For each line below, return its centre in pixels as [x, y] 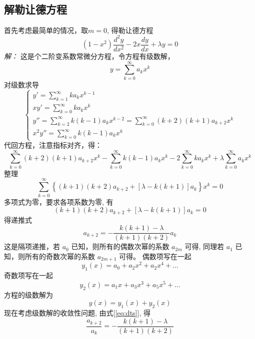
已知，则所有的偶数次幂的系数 [120, 246]
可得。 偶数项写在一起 [155, 256]
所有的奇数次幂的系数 [60, 256]
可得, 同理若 [204, 246]
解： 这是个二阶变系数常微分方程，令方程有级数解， [89, 56]
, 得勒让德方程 [130, 30]
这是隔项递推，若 [32, 246]
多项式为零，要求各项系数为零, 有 [59, 201]
